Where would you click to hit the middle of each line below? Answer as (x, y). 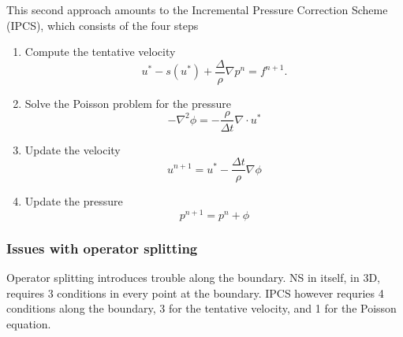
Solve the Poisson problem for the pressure (128, 103)
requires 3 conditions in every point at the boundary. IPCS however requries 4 (195, 293)
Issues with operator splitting (102, 248)
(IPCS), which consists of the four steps (103, 25)
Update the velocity (73, 149)
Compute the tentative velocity (100, 52)
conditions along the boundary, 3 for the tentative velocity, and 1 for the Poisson (201, 308)
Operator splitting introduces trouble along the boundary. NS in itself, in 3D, (193, 278)
